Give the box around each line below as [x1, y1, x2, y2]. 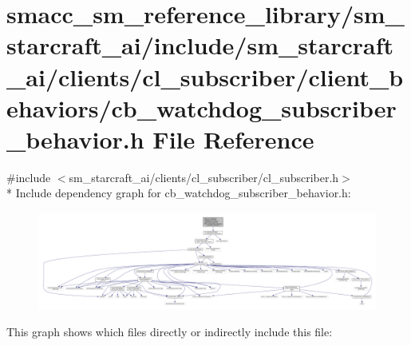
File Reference [152, 122, 314, 155]
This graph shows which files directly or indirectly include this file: [6, 323, 333, 340]
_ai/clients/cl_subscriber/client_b [6, 60, 404, 93]
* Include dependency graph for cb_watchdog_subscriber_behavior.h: [6, 184, 351, 201]
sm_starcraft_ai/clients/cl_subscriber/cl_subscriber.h [69, 169, 339, 185]
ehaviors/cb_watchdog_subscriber [6, 91, 397, 124]
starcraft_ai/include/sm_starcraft [6, 29, 394, 61]
